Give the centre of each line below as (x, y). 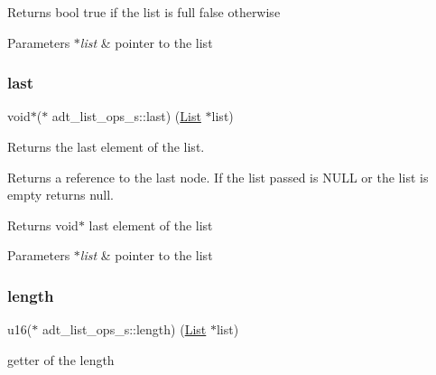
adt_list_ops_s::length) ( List (124, 329)
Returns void (43, 225)
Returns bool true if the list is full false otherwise (144, 12)
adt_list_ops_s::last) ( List (126, 116)
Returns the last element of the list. (106, 146)
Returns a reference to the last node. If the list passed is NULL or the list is (218, 177)
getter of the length (61, 359)
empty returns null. (61, 195)
